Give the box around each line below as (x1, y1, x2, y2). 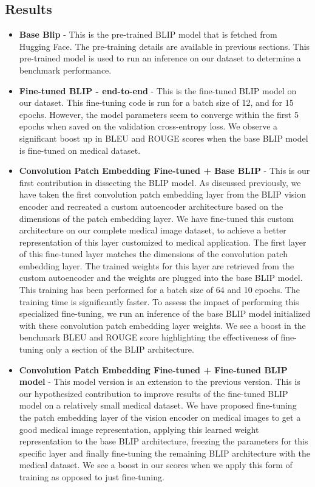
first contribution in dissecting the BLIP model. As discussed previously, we (19, 176, 301, 188)
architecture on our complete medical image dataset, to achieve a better (19, 224, 286, 237)
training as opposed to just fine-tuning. (19, 470, 164, 483)
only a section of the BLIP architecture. (46, 343, 194, 356)
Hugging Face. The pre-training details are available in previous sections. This (19, 40, 310, 52)
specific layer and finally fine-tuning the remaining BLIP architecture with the (19, 446, 310, 459)
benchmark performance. (19, 63, 112, 76)
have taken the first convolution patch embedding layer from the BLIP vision (19, 188, 306, 201)
